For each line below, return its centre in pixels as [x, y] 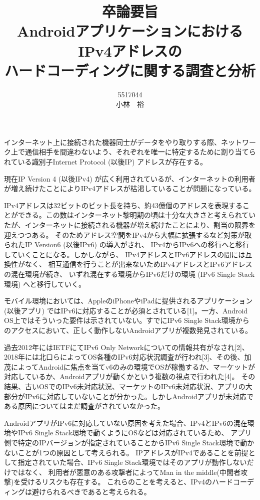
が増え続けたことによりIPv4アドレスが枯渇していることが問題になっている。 [130, 188]
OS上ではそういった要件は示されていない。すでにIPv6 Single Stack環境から [127, 320]
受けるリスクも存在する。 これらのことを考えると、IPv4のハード [127, 482]
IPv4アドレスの [130, 50]
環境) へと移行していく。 [45, 284]
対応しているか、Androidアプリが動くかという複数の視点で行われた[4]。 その [130, 376]
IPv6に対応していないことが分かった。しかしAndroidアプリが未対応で [139, 396]
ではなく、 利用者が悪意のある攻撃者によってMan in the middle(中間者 [125, 472]
